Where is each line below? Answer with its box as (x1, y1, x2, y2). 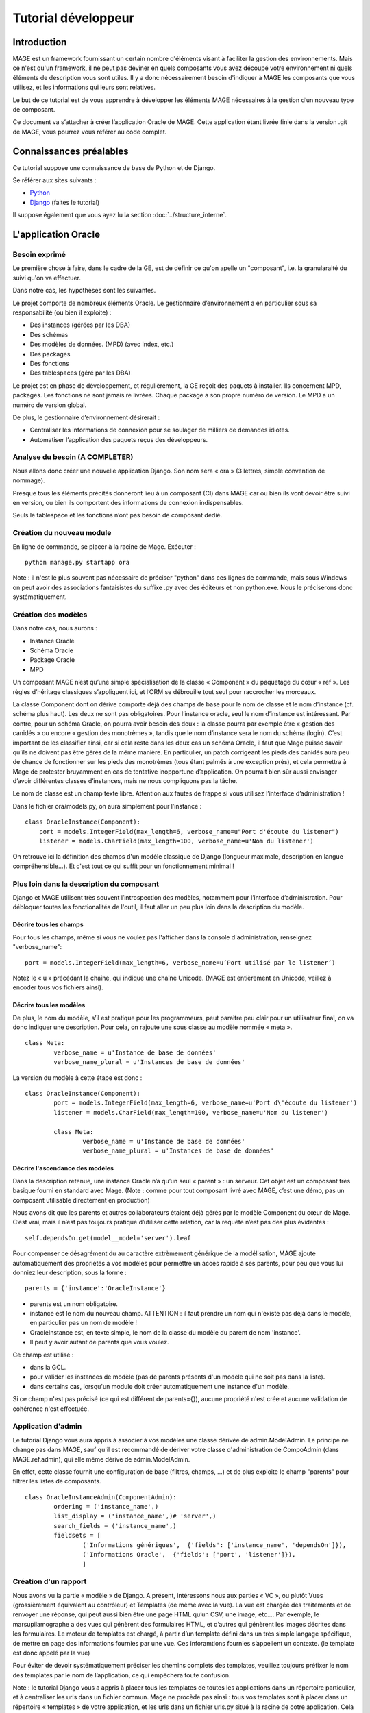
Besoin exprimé (12, 250, 66, 260)
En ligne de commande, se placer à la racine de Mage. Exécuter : (12, 542, 197, 551)
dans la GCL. (29, 1364, 66, 1372)
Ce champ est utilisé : (12, 1351, 74, 1359)
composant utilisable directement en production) (12, 1196, 150, 1204)
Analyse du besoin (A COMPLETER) (12, 452, 134, 462)
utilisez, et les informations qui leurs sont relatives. (12, 83, 156, 92)
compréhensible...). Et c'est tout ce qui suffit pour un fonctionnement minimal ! (12, 862, 234, 870)
